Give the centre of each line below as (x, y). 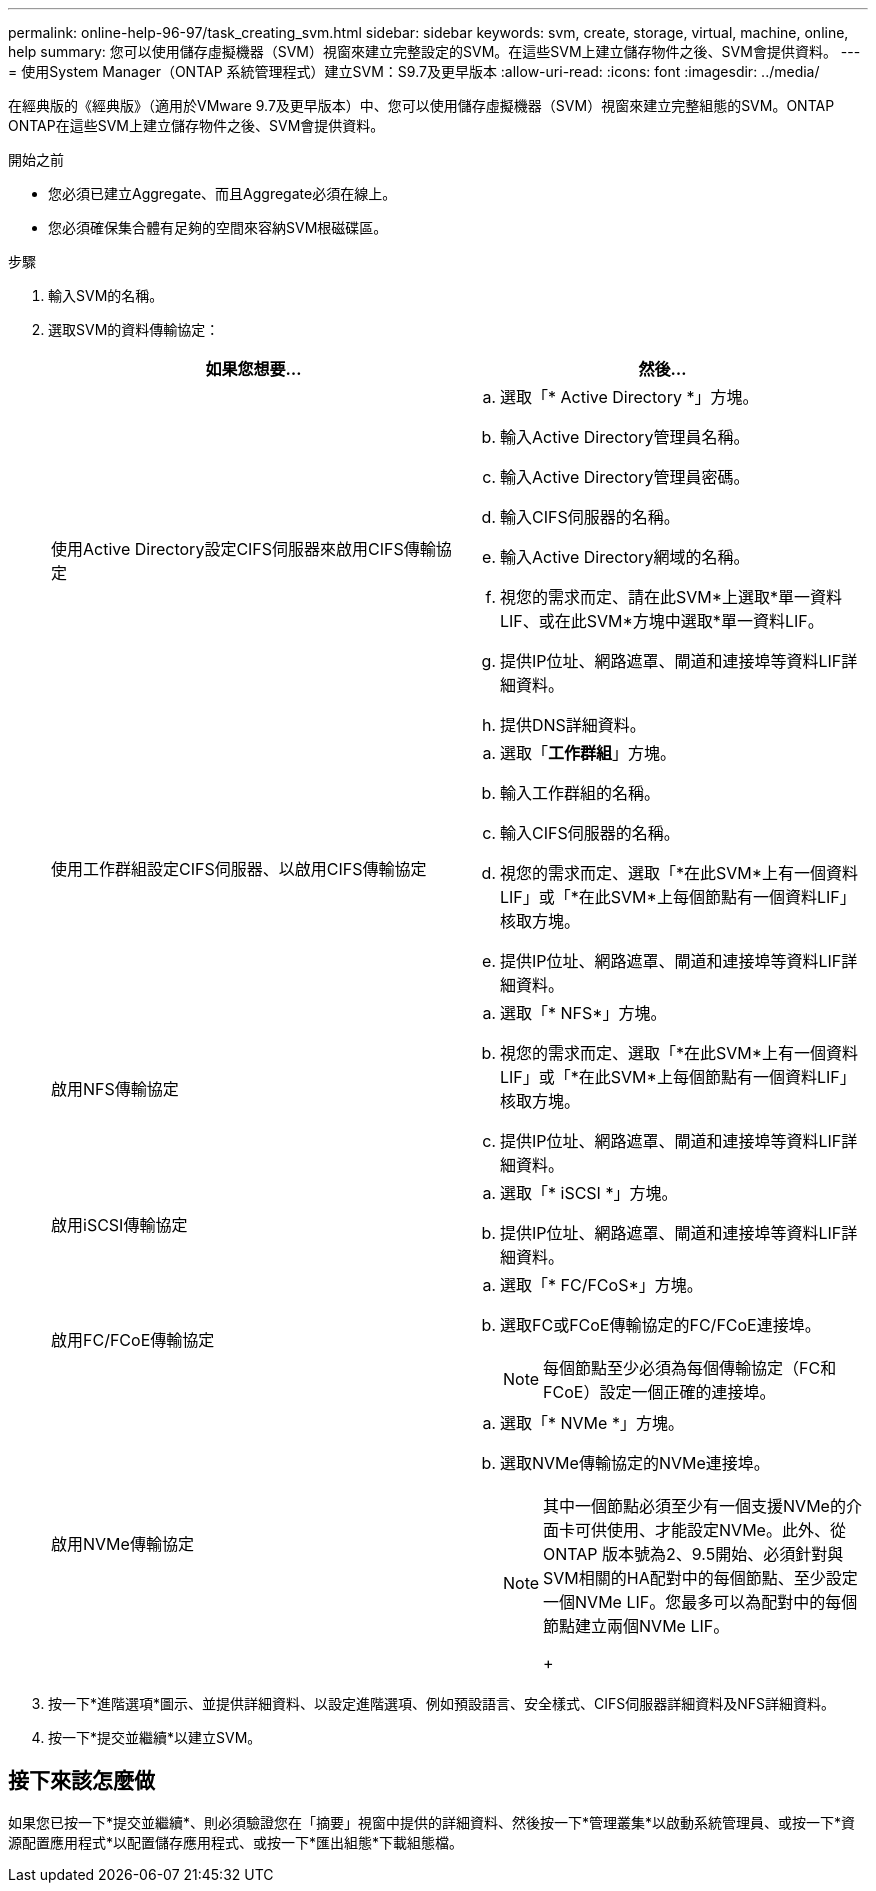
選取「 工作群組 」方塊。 (588, 753)
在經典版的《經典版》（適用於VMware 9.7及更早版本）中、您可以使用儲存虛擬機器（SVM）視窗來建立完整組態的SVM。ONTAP (421, 105)
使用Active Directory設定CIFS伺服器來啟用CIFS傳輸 (243, 549)
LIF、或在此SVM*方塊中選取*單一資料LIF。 (662, 621)
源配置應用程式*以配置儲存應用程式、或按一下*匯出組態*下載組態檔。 (236, 1842)
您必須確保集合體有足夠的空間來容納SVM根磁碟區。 (218, 227)
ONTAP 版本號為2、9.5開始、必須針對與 (693, 1554)
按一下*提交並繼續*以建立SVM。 (155, 1737)
